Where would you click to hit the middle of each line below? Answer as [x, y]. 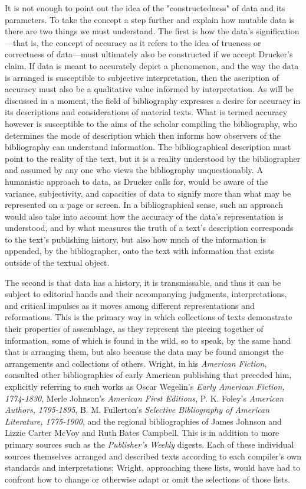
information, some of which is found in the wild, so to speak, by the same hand [148, 340]
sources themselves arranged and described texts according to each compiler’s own [153, 456]
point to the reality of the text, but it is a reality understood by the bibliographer [153, 158]
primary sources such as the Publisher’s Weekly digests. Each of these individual [149, 444]
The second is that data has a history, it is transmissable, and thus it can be [143, 282]
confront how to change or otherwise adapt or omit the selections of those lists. [147, 479]
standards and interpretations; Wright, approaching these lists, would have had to [153, 467]
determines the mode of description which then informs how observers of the [143, 135]
